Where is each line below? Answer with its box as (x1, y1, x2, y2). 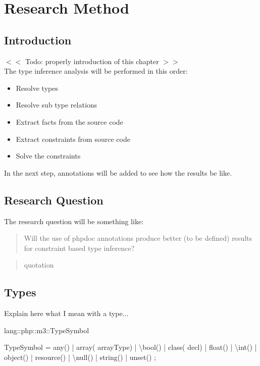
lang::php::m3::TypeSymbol (4, 325, 89, 335)
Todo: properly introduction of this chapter (25, 56, 159, 66)
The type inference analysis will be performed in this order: (4, 66, 188, 76)
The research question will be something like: (4, 216, 144, 226)
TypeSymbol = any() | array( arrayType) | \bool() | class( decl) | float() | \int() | (4, 342, 257, 352)
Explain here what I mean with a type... (4, 308, 129, 319)
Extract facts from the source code (16, 116, 123, 127)
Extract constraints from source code (16, 133, 130, 144)
